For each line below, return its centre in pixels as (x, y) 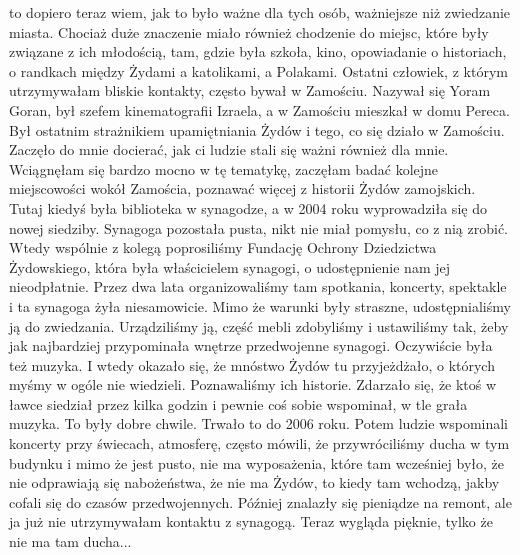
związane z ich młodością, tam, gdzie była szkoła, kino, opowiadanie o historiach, (258, 51)
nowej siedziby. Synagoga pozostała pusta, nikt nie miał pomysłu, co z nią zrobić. (259, 227)
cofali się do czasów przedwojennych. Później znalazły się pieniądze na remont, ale (260, 501)
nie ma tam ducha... (70, 541)
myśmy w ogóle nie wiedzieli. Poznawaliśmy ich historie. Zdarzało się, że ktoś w (253, 384)
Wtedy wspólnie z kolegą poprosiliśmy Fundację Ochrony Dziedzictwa (223, 247)
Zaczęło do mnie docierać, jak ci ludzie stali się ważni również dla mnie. (229, 149)
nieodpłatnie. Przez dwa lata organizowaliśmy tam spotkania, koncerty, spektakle (258, 286)
